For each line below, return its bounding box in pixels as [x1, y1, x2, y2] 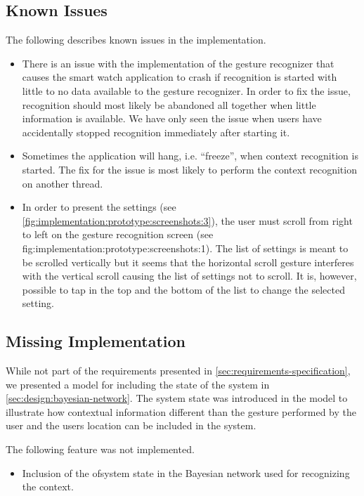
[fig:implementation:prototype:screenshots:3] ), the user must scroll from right [22, 213, 353, 228]
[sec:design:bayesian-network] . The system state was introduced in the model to [6, 391, 348, 405]
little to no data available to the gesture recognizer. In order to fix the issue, [22, 83, 351, 98]
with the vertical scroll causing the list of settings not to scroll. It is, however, [22, 268, 357, 283]
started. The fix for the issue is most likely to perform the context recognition [22, 162, 357, 176]
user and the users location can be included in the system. [6, 418, 256, 433]
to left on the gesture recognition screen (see [22, 227, 214, 242]
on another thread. [22, 176, 103, 190]
